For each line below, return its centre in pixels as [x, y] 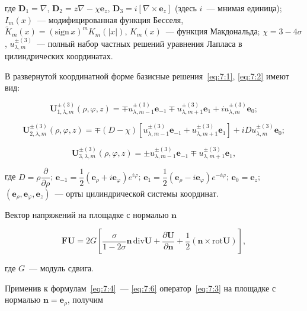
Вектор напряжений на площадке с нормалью [87, 214]
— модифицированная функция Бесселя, [111, 19]
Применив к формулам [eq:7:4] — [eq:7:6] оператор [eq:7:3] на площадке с [140, 288]
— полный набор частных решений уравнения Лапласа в [140, 43]
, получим [85, 299]
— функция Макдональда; [213, 31]
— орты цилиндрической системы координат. [137, 193]
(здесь [186, 8]
